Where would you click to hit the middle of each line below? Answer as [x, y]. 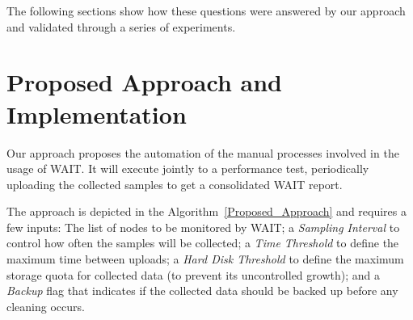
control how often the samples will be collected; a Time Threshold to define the [203, 243]
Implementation [97, 114]
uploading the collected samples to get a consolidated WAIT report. [175, 184]
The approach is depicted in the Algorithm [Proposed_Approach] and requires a [206, 211]
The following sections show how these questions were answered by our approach [206, 11]
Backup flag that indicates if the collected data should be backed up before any [202, 291]
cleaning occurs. [46, 306]
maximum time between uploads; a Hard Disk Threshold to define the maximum [205, 259]
